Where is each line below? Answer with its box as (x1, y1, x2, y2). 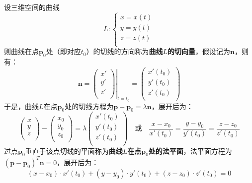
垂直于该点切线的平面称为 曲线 (25, 145, 123, 156)
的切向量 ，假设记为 (167, 46, 230, 57)
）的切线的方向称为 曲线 (86, 46, 163, 57)
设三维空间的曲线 (4, 2, 60, 12)
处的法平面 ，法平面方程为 (148, 145, 232, 156)
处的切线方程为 (65, 101, 114, 111)
